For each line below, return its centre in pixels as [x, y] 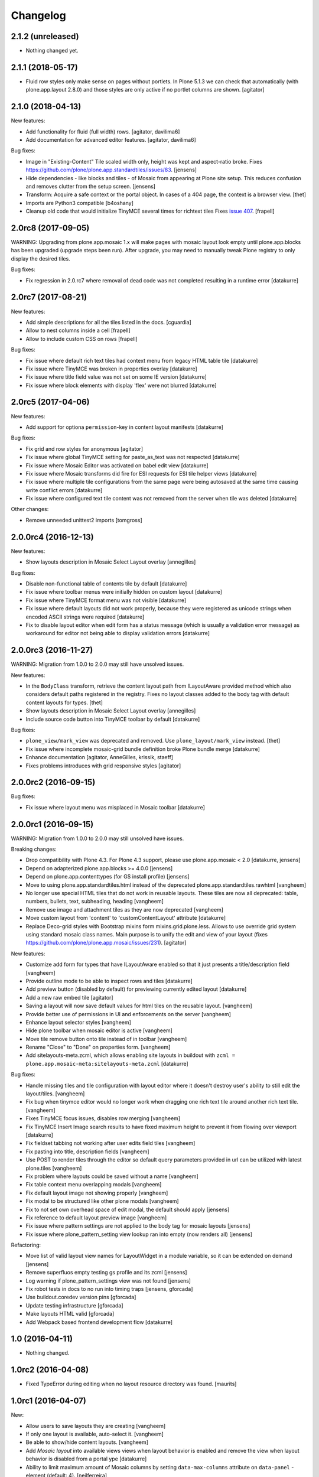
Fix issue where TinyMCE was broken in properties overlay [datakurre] [111, 369]
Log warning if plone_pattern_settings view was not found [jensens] [108, 1281]
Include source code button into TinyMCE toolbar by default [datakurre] [113, 719]
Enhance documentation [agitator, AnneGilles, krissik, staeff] [100, 757]
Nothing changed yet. [52, 51]
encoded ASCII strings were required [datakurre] [85, 617]
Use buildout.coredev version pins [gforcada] [81, 1297]
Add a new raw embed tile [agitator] [69, 997]
